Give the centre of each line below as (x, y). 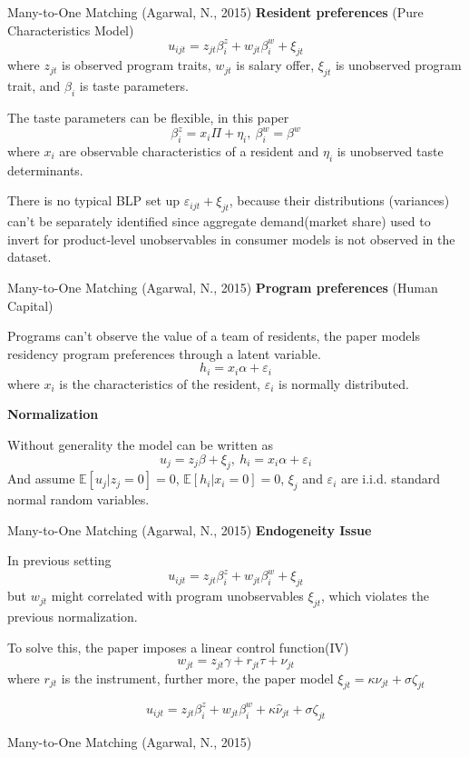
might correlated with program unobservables (177, 596)
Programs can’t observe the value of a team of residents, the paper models (214, 336)
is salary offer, (275, 65)
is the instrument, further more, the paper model (197, 678)
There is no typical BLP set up (94, 200)
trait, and (34, 86)
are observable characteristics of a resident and (189, 150)
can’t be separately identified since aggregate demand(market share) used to (219, 221)
